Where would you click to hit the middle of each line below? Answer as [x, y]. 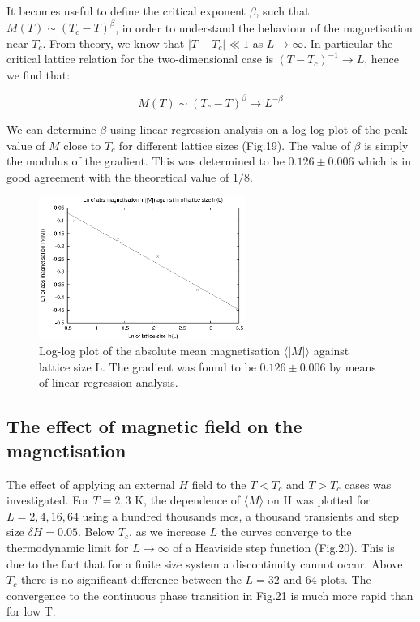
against [331, 351]
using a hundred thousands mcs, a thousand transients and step [240, 515]
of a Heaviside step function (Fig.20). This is [284, 548]
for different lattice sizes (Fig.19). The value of [234, 145]
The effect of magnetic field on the [154, 426]
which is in [384, 161]
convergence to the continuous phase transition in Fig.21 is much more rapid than [210, 595]
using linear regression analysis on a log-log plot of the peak [259, 129]
